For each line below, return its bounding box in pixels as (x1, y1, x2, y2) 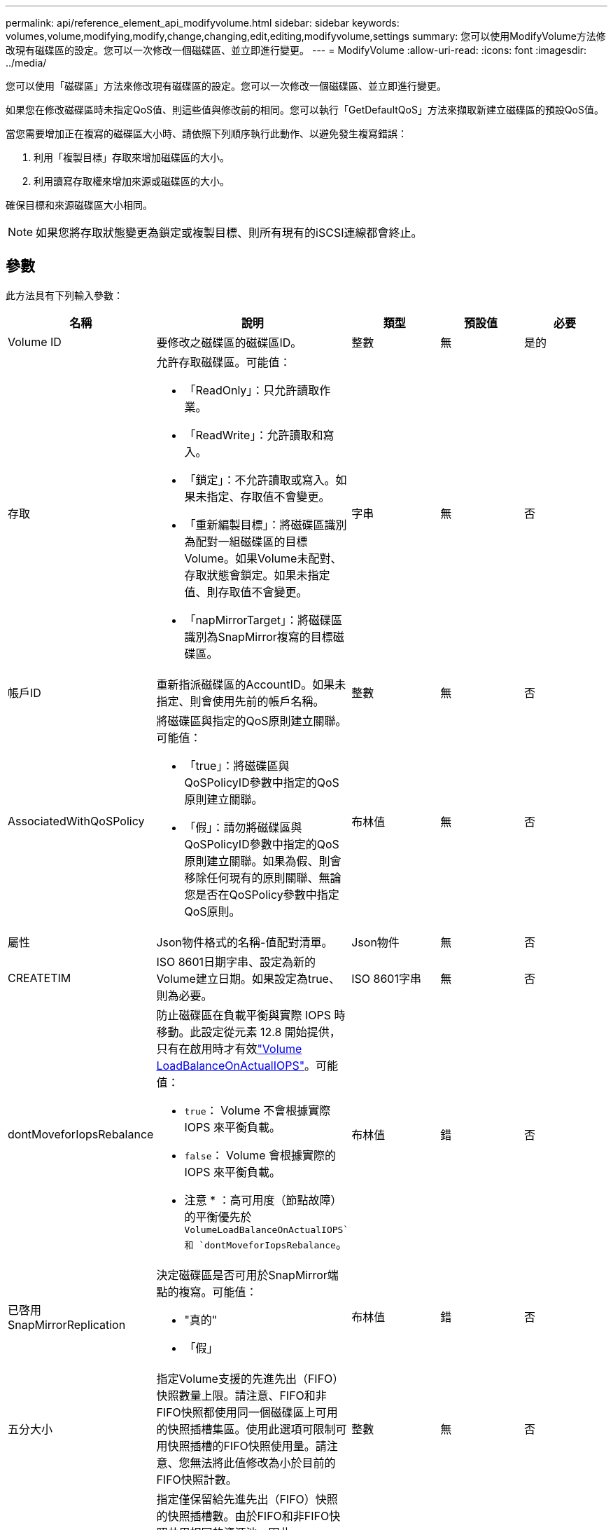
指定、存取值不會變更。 (206, 489, 330, 504)
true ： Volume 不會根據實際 (184, 1103, 331, 1117)
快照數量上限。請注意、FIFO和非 (156, 1388, 327, 1402)
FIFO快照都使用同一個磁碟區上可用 (156, 1405, 338, 1419)
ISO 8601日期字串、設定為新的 (156, 954, 316, 969)
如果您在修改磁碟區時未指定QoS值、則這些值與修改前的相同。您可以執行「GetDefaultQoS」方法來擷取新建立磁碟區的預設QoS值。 (6, 104, 604, 116)
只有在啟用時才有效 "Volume (156, 1041, 302, 1056)
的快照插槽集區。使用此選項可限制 (156, 1421, 336, 1436)
